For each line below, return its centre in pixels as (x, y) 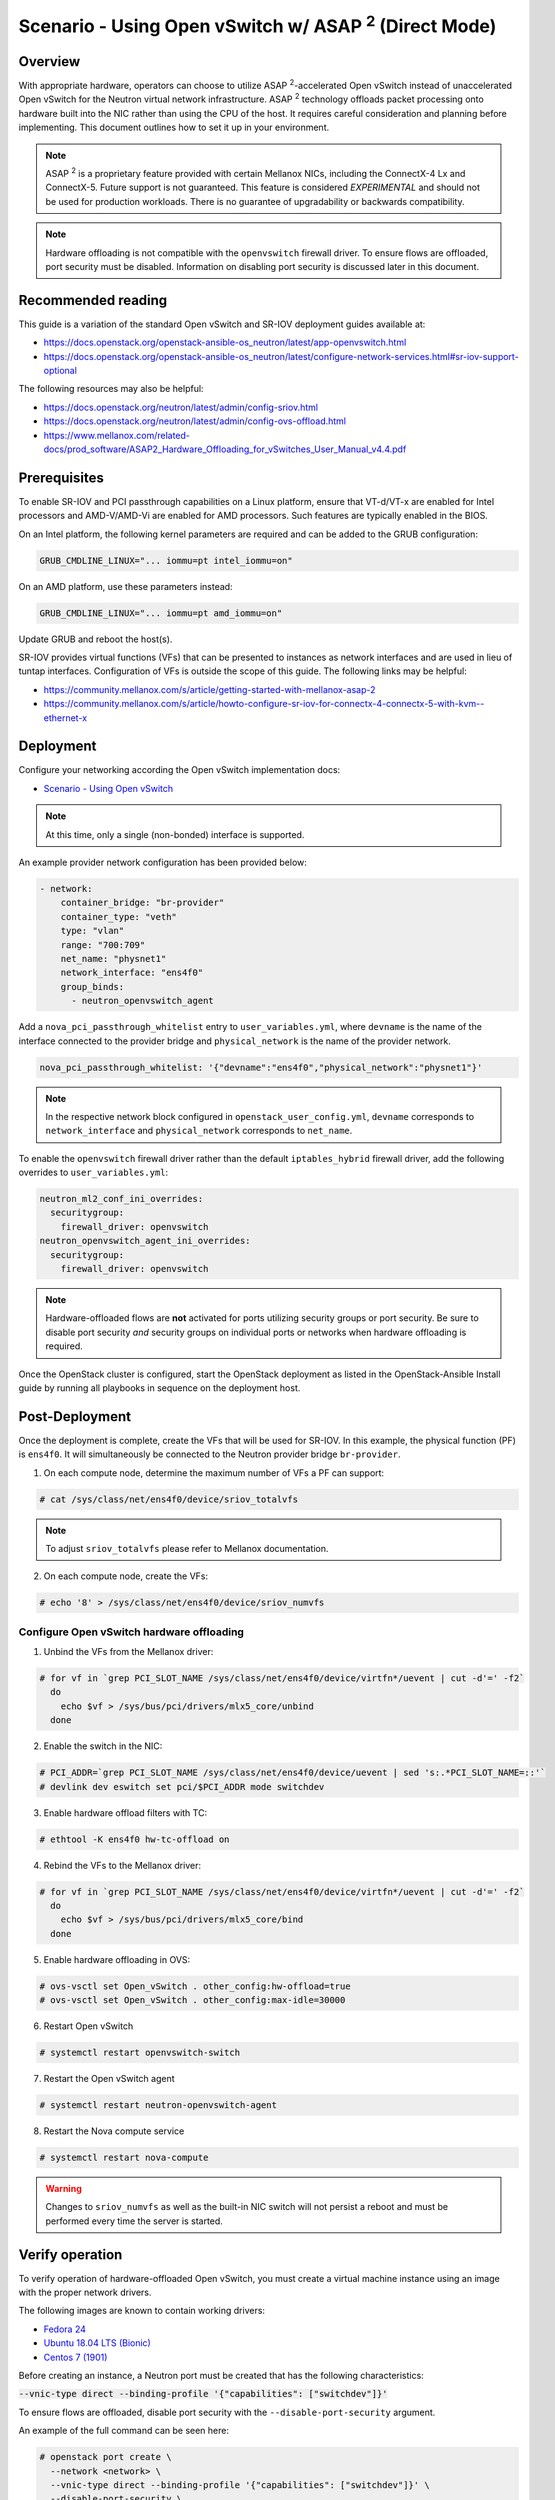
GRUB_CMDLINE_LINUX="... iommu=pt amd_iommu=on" (161, 613)
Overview (49, 61)
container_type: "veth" (118, 916)
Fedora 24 (65, 2329)
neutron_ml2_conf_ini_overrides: (121, 1199)
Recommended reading (93, 300)
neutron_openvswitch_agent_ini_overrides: (145, 1241)
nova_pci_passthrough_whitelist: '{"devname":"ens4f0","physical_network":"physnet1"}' (261, 1067)
